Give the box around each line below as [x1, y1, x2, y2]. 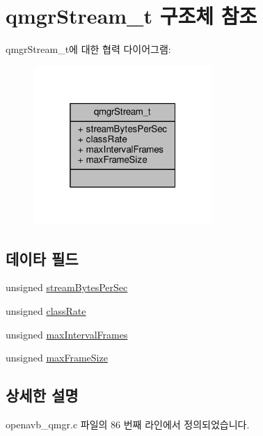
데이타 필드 [6, 247, 79, 269]
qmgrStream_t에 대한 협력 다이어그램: [6, 42, 171, 56]
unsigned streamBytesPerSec [6, 280, 128, 295]
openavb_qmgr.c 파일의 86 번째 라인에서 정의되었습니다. [6, 417, 250, 432]
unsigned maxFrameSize [6, 350, 108, 365]
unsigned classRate [6, 304, 86, 318]
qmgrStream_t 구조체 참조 [6, 1, 257, 30]
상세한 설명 [6, 384, 79, 406]
